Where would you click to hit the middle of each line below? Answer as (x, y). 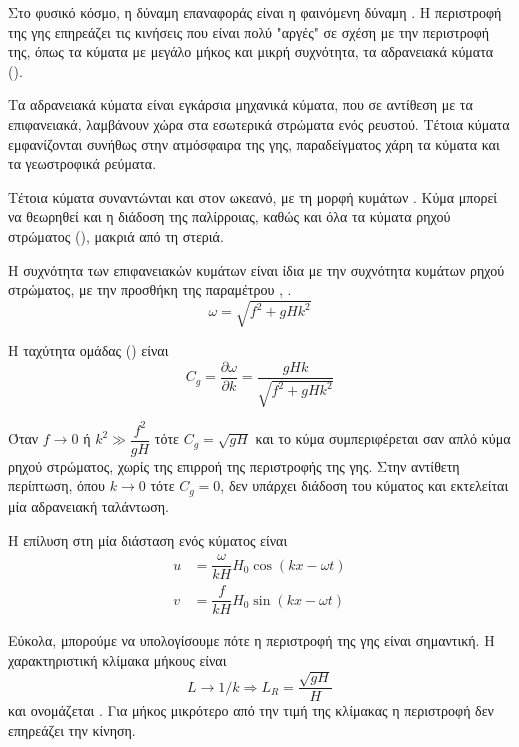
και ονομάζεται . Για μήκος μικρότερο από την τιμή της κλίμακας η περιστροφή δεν (251, 710)
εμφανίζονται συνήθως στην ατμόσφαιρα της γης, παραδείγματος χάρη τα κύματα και (254, 143)
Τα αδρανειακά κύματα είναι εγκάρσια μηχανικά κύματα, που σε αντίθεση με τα (240, 104)
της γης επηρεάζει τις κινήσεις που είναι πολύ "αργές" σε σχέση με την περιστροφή (249, 31)
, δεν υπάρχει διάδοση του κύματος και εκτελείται (364, 485)
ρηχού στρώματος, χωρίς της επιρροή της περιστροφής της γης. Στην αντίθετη (234, 465)
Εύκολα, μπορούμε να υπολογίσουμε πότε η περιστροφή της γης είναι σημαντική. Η (251, 640)
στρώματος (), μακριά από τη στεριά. (116, 235)
